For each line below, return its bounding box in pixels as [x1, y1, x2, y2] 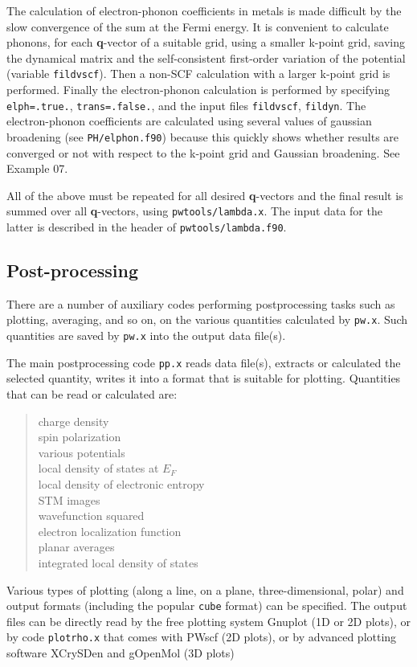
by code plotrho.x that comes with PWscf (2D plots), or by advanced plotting [6, 628, 397, 645]
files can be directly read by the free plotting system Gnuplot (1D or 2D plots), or [6, 612, 411, 629]
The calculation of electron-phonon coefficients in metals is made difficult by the [6, 2, 402, 18]
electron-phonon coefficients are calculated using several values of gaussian [6, 113, 372, 129]
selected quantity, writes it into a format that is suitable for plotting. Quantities [6, 370, 401, 387]
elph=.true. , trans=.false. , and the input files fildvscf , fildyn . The [6, 96, 366, 113]
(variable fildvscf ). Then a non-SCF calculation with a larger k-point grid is [6, 65, 390, 82]
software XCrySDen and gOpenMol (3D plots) [6, 644, 235, 661]
